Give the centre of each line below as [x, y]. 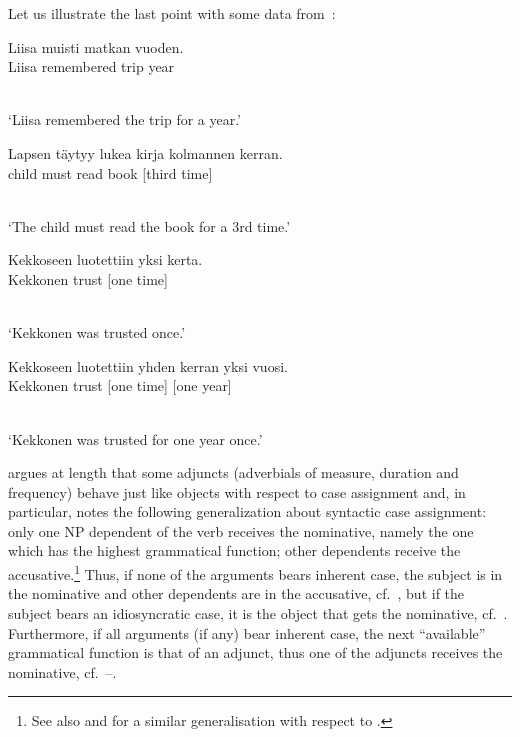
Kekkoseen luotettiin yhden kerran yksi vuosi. [148, 365]
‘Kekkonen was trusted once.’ [97, 332]
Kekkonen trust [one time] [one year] [120, 385]
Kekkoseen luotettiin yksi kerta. [105, 259]
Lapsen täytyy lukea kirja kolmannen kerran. [145, 152]
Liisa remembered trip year [91, 66]
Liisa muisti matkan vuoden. [96, 46]
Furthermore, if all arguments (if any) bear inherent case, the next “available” [247, 632]
